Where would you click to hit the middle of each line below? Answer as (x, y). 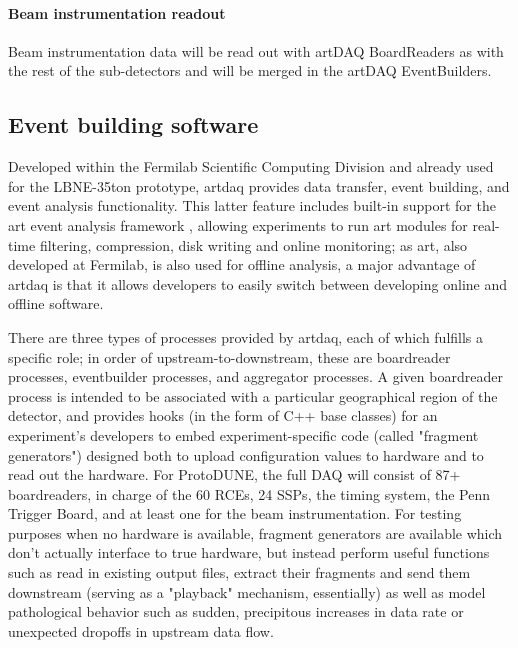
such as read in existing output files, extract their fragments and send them (239, 572)
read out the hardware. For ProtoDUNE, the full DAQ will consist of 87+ (234, 474)
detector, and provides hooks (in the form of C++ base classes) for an (223, 415)
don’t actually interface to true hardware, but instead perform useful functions (249, 552)
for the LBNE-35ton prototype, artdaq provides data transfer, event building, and (259, 185)
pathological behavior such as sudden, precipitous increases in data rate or (236, 611)
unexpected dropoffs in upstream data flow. (141, 630)
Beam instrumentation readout (117, 12)
